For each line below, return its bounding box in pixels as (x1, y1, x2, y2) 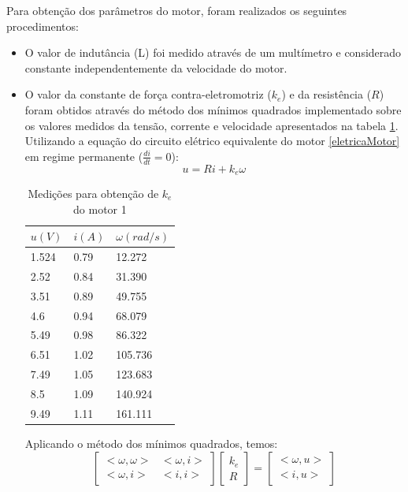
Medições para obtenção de (28, 185, 159, 202)
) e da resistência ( (281, 86, 372, 102)
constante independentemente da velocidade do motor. (24, 59, 287, 76)
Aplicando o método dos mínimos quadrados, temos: (24, 434, 278, 451)
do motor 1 (73, 200, 127, 217)
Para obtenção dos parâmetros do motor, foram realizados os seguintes (6, 2, 347, 18)
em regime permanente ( (24, 147, 143, 164)
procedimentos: (6, 17, 79, 34)
